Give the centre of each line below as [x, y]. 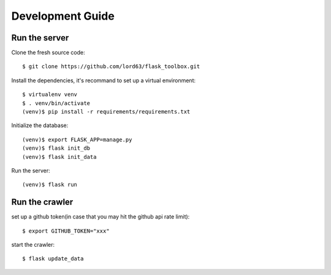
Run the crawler [42, 202]
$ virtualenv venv [50, 95]
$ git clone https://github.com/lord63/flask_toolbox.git [111, 67]
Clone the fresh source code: [48, 53]
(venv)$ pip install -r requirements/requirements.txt [106, 112]
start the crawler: [33, 245]
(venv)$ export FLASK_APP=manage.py [77, 139]
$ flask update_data [53, 259]
